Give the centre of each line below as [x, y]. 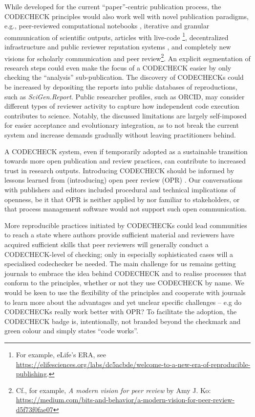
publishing [31, 374]
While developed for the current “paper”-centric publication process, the [113, 6]
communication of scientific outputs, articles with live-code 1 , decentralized [117, 36]
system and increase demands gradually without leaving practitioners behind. [120, 135]
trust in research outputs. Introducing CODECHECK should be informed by [119, 170]
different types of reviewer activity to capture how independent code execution [122, 106]
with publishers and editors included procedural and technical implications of [120, 189]
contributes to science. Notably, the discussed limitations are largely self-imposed [126, 115]
